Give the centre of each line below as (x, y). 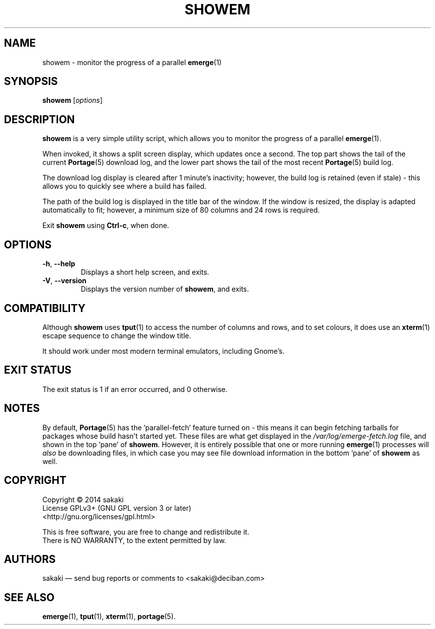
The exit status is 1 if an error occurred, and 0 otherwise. (135, 389)
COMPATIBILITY (45, 308)
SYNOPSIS (31, 81)
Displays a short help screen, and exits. (145, 272)
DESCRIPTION (39, 119)
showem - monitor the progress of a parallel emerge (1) (132, 62)
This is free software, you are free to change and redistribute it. (146, 532)
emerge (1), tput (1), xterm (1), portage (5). (109, 617)
